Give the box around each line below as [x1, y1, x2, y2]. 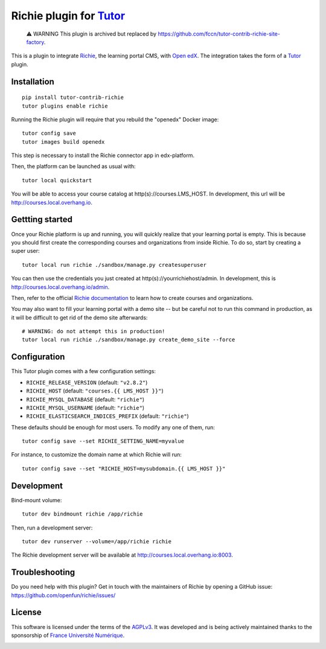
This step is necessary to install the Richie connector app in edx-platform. [11, 152, 195, 159]
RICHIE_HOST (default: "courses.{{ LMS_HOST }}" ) [26, 387, 164, 395]
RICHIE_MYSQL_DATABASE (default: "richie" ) [26, 395, 145, 403]
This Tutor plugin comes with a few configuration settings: [11, 368, 156, 375]
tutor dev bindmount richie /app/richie [22, 511, 143, 517]
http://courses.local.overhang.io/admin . [11, 283, 110, 290]
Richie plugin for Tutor [11, 9, 126, 22]
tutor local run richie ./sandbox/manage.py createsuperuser [22, 261, 206, 268]
